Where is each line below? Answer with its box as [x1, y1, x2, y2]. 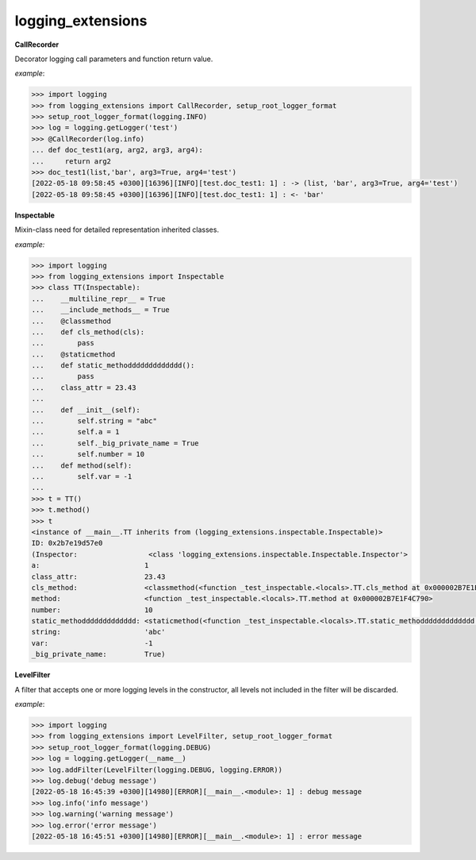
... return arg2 [31, 156, 111, 166]
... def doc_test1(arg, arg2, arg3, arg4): [31, 145, 204, 155]
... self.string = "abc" [31, 417, 158, 426]
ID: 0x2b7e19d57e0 [31, 538, 103, 548]
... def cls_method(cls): [31, 327, 145, 337]
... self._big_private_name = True [31, 438, 199, 448]
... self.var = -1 [31, 472, 132, 480]
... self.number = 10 [31, 449, 145, 459]
